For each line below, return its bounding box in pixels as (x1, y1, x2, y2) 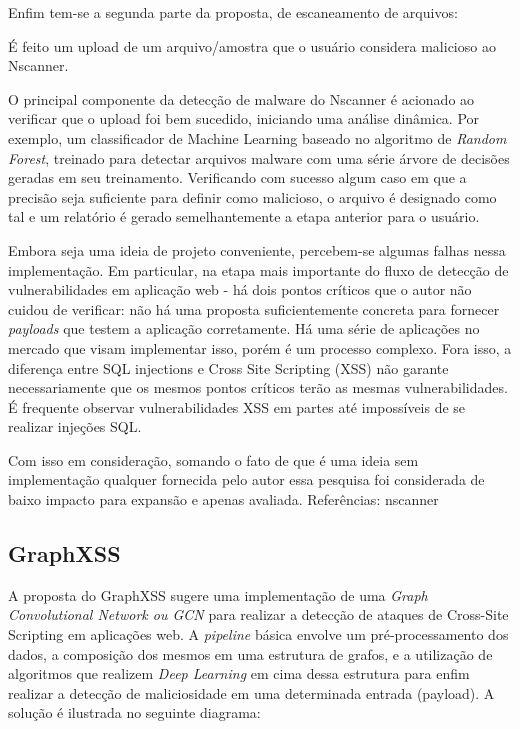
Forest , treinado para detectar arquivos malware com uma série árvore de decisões (8, 147, 510, 168)
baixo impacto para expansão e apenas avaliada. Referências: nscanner (8, 489, 439, 510)
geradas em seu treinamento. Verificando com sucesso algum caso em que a (8, 167, 467, 188)
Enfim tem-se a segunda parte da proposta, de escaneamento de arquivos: (8, 2, 458, 22)
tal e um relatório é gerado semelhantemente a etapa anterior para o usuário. (8, 206, 480, 227)
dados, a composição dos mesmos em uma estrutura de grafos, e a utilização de (8, 643, 493, 664)
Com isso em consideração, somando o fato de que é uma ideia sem (8, 449, 419, 470)
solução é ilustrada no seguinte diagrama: (8, 702, 261, 723)
